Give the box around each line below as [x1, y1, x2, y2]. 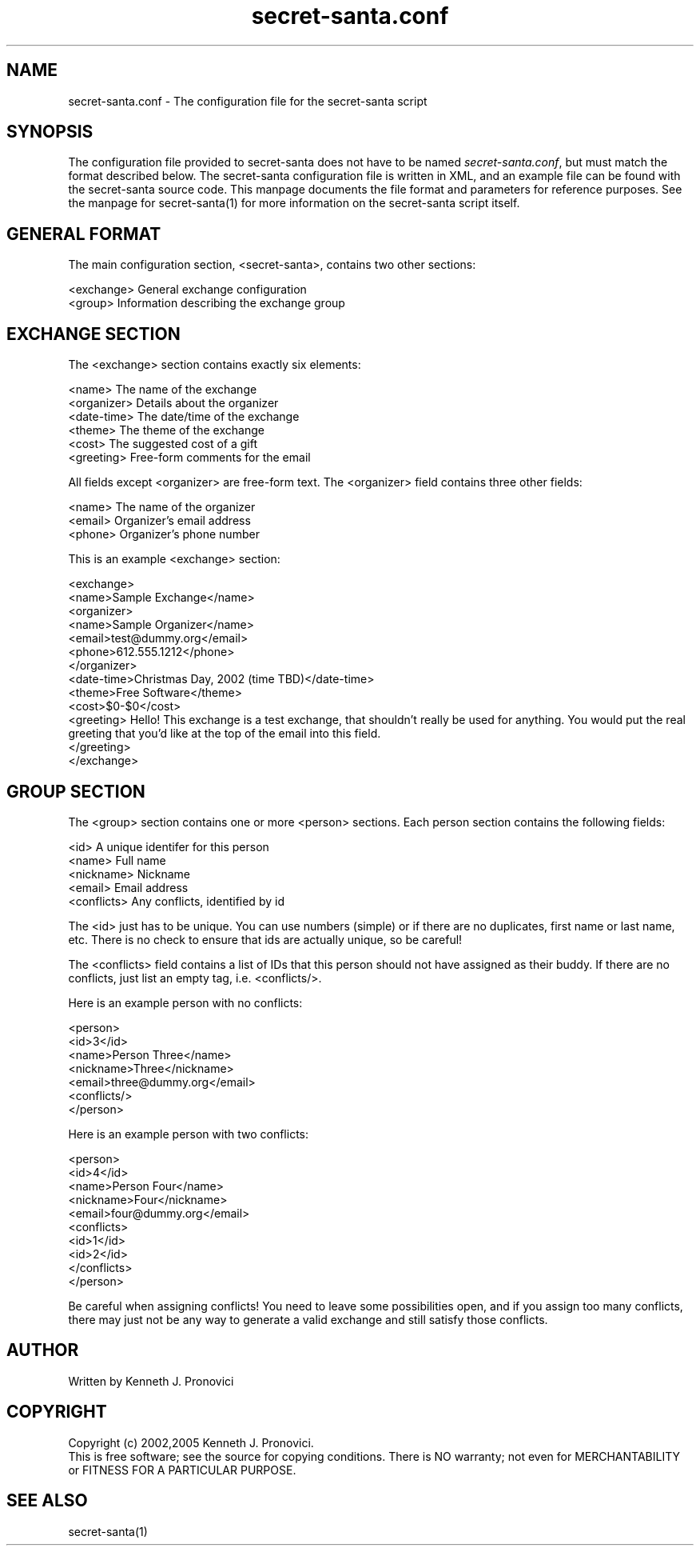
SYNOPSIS [6, 122, 93, 142]
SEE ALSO [6, 1490, 88, 1511]
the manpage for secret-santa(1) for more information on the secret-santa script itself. [68, 196, 520, 210]
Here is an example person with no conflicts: [68, 995, 303, 1010]
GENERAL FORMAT [6, 223, 161, 244]
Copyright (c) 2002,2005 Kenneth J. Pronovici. [68, 1435, 314, 1450]
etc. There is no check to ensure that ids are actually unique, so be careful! [68, 932, 463, 946]
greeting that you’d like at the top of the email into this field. [68, 726, 381, 741]
